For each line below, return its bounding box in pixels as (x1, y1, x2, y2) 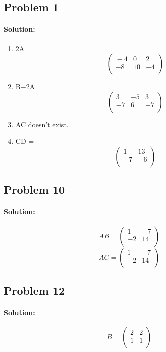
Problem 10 (4, 182, 65, 197)
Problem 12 (4, 282, 65, 298)
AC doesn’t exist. (15, 119, 69, 129)
